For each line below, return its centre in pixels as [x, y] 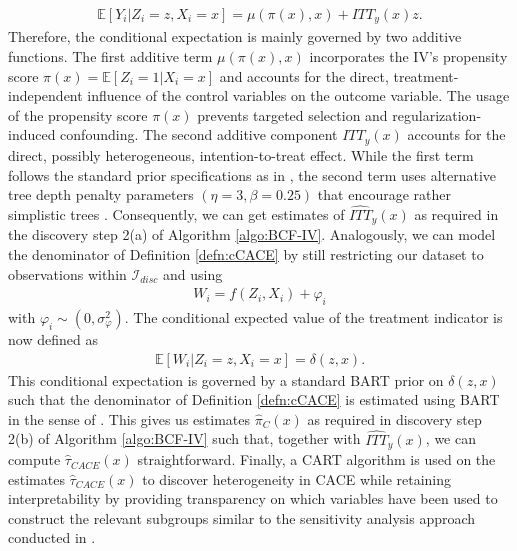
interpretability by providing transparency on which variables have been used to [253, 498]
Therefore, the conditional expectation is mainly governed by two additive [235, 36]
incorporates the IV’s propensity [408, 56]
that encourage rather [384, 194]
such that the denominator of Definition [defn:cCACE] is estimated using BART [254, 399]
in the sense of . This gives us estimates [129, 418]
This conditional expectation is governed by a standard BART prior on [226, 379]
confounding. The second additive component [199, 134]
